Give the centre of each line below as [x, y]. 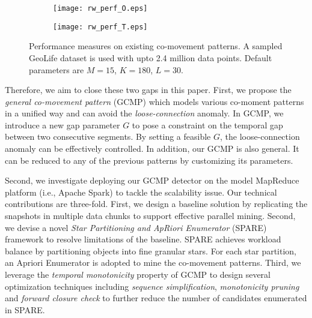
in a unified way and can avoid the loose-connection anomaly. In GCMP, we [144, 113]
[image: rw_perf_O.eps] [100, 8]
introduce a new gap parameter [63, 124]
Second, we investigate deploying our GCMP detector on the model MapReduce [152, 180]
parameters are [57, 69]
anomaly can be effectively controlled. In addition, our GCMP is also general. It [152, 148]
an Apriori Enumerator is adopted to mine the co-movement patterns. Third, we [153, 262]
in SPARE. [25, 309]
